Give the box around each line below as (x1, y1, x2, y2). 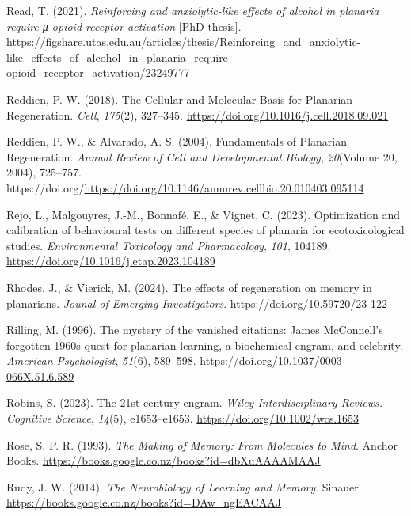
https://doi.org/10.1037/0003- (200, 352, 346, 369)
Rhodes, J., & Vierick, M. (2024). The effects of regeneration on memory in (6, 279, 372, 295)
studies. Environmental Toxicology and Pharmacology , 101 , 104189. (6, 237, 331, 253)
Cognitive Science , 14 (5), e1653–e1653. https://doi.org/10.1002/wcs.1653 (6, 410, 360, 427)
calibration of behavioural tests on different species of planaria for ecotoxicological (6, 222, 405, 238)
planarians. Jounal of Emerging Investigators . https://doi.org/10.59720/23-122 (6, 294, 387, 311)
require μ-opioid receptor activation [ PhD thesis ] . (6, 17, 242, 34)
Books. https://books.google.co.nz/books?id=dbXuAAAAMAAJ (6, 452, 321, 469)
